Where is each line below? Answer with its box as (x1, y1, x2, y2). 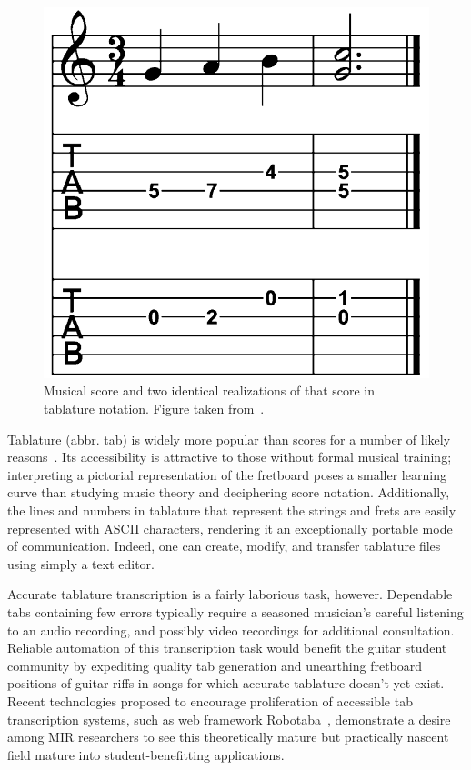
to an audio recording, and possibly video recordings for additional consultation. (7, 620, 455, 639)
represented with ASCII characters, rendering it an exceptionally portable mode (7, 518, 453, 537)
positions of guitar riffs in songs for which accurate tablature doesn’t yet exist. (7, 674, 445, 693)
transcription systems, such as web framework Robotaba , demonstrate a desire (7, 709, 451, 728)
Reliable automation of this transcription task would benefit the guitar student (7, 638, 447, 657)
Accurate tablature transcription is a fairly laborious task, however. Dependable (7, 585, 453, 604)
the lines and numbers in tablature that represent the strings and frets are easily (7, 500, 456, 519)
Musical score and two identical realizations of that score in (44, 381, 376, 400)
